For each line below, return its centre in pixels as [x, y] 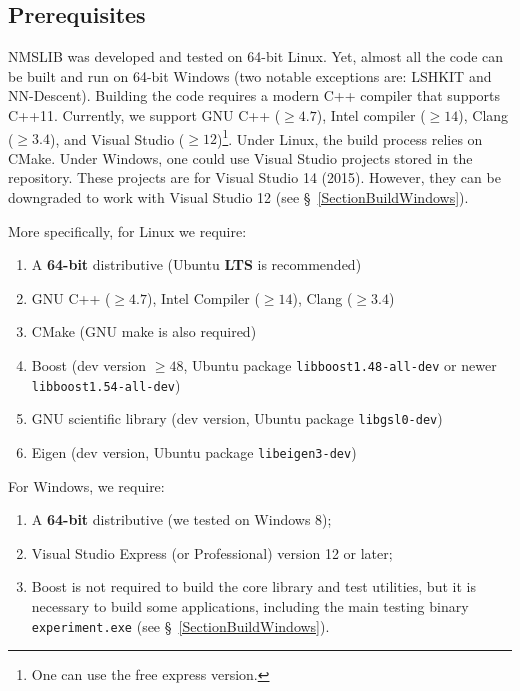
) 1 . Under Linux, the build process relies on [349, 137]
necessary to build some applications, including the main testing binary [250, 605]
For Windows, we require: [86, 485]
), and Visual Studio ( [117, 138]
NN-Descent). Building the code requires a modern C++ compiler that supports [254, 95]
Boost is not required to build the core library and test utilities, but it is [253, 586]
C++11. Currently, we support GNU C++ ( [144, 114]
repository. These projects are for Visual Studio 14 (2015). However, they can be [254, 177]
